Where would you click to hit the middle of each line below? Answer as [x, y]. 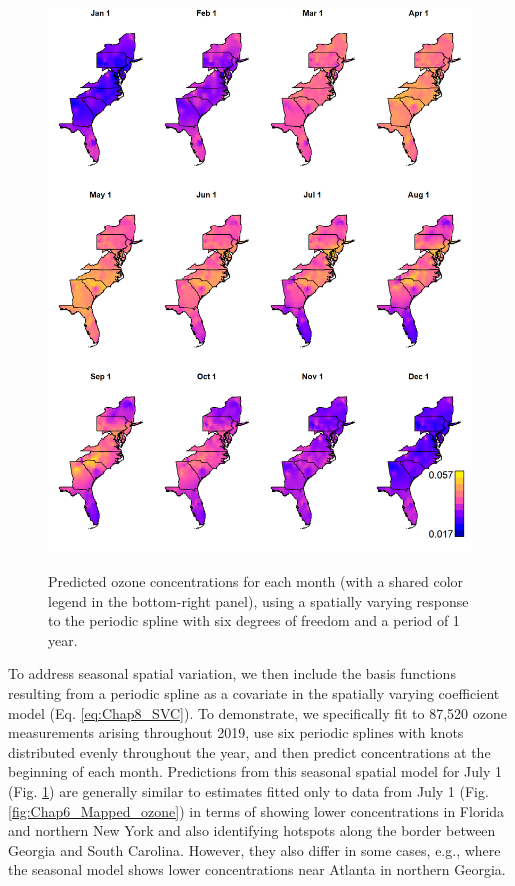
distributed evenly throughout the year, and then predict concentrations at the [249, 751]
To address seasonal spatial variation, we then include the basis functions [232, 673]
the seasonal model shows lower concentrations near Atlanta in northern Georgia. [257, 869]
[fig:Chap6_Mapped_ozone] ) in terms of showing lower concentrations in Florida [256, 810]
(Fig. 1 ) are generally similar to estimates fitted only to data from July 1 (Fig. [248, 790]
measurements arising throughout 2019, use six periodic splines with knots [236, 732]
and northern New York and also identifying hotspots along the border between [252, 830]
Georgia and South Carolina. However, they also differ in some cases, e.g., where [254, 849]
